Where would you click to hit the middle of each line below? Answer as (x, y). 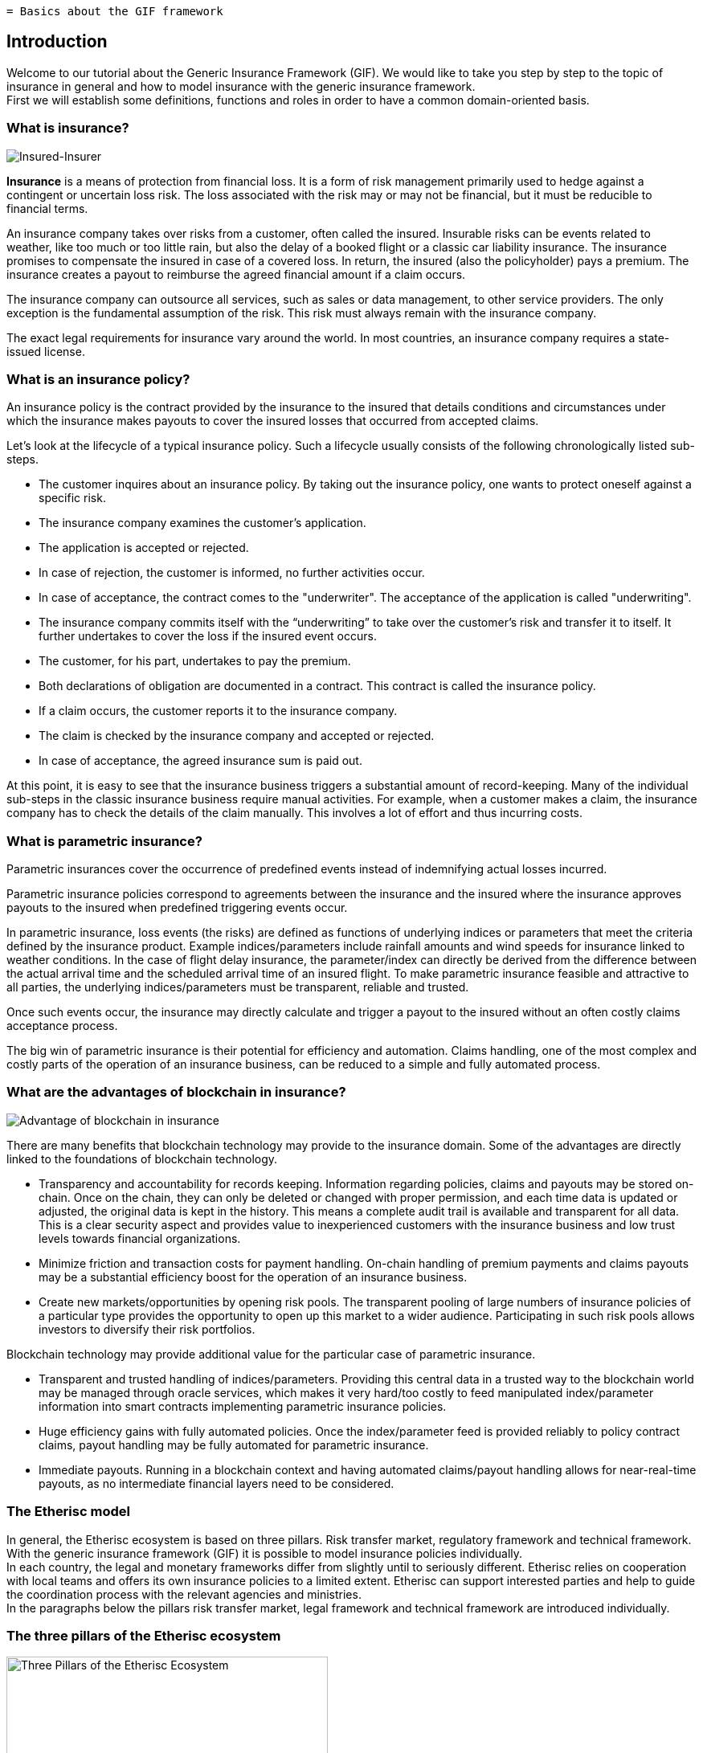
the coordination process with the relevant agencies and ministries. (184, 1594)
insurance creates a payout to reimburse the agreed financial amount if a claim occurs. (236, 274)
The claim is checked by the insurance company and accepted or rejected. (237, 736)
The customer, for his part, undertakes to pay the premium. (195, 661)
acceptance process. (62, 1026)
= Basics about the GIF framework (115, 11)
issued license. (46, 351)
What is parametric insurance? (104, 841)
